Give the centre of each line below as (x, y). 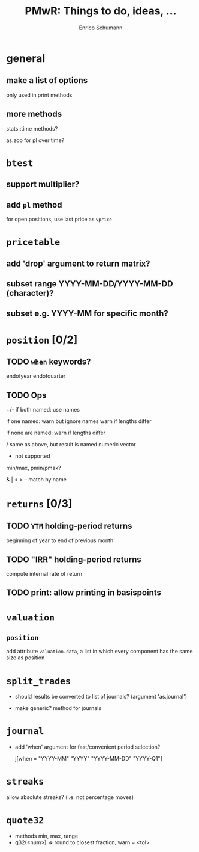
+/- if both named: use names (43, 410)
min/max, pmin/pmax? (34, 468)
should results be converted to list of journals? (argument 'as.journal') (101, 697)
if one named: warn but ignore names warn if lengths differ (79, 421)
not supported (32, 456)
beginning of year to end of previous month (60, 540)
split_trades (38, 681)
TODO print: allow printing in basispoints (84, 593)
